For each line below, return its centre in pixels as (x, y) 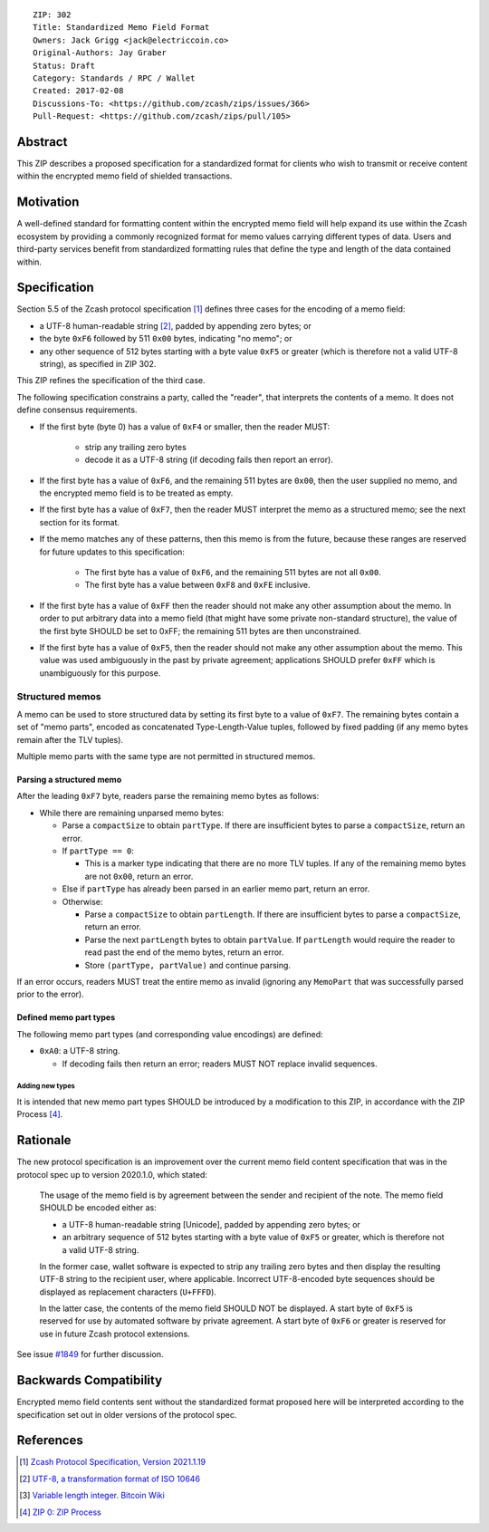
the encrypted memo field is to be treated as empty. (136, 493)
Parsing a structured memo (69, 780)
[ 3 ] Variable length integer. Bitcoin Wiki (92, 1496)
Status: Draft (64, 65)
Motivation (48, 202)
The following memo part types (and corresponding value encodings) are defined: (170, 1034)
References (50, 1440)
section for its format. (80, 522)
